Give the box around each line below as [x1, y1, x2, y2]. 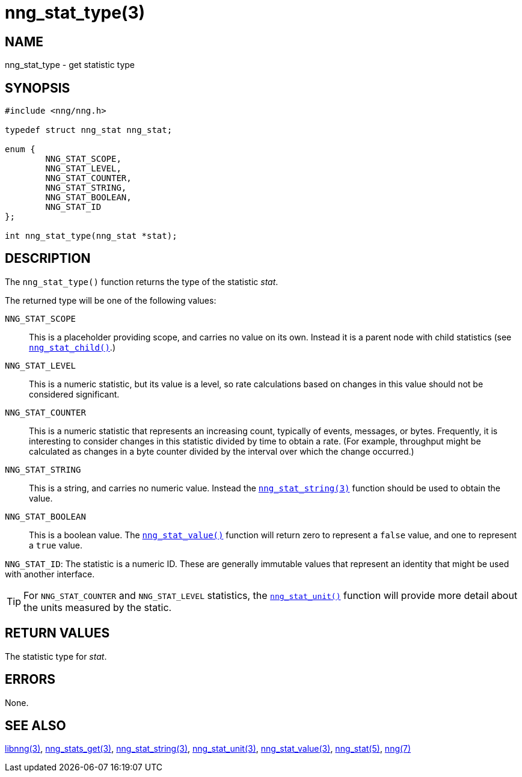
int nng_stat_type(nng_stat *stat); [5, 231, 177, 241]
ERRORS [5, 672, 56, 687]
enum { [5, 144, 35, 155]
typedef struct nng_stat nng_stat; [5, 125, 173, 135]
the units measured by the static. [23, 601, 172, 613]
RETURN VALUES [5, 625, 110, 641]
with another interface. [5, 568, 95, 579]
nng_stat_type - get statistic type [5, 60, 135, 70]
